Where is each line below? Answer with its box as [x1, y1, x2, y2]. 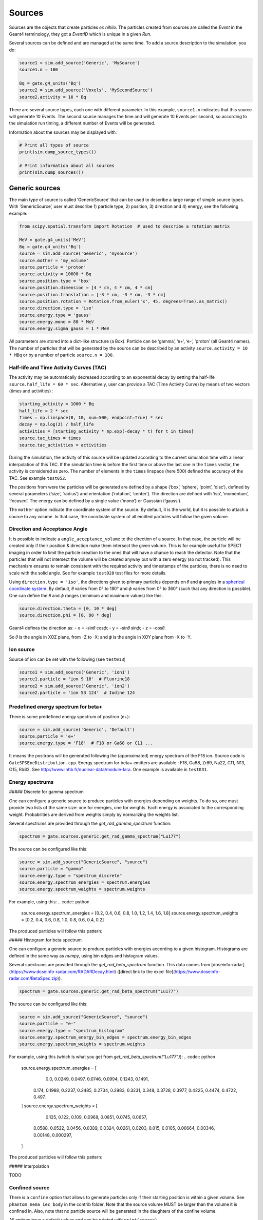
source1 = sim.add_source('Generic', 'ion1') [19, 669, 130, 675]
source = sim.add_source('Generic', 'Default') [19, 727, 135, 732]
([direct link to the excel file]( [117, 969, 175, 975]
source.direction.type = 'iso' [19, 305, 94, 311]
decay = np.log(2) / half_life [19, 422, 94, 427]
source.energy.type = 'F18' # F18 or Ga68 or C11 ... [19, 740, 153, 746]
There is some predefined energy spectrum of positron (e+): [9, 713, 130, 719]
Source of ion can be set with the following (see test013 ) [9, 656, 126, 662]
